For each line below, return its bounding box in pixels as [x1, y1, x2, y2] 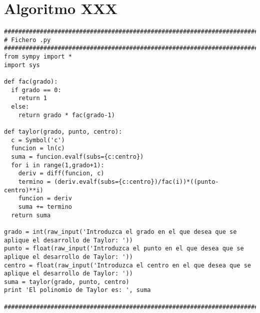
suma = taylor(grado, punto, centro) [4, 278, 129, 285]
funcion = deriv [18, 195, 72, 202]
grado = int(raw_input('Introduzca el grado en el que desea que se [4, 228, 237, 235]
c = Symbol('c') [11, 136, 65, 144]
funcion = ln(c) [11, 145, 65, 152]
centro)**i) [4, 186, 43, 194]
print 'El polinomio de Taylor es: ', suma [4, 286, 151, 294]
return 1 [18, 95, 47, 102]
